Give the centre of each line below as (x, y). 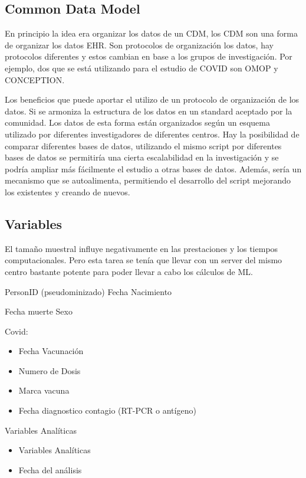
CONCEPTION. (35, 79)
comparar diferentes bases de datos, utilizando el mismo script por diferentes (143, 145)
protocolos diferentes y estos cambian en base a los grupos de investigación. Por (149, 56)
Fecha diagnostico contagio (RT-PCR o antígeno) (107, 410)
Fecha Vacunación (51, 351)
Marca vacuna (44, 390)
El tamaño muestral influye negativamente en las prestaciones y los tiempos (142, 248)
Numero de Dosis (50, 370)
